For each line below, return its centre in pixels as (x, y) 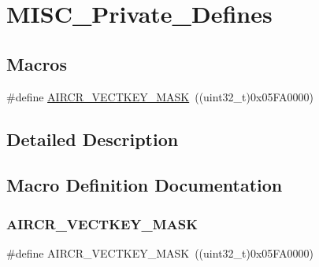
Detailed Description (93, 139)
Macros (37, 63)
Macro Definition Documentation (145, 185)
